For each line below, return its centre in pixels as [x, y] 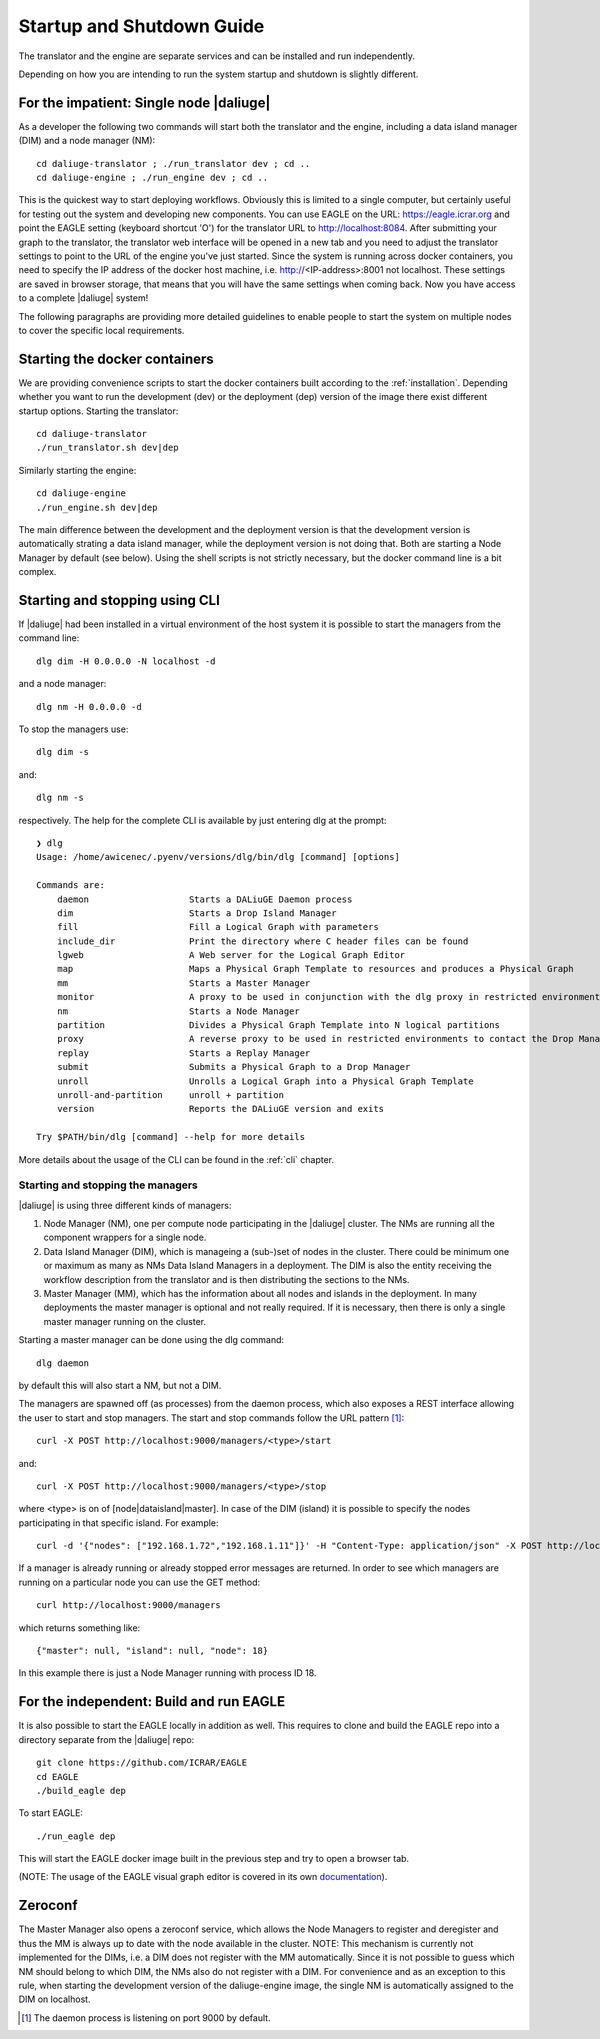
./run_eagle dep [76, 1836]
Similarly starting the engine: [77, 470]
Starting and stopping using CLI [119, 600]
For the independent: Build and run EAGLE [151, 1701]
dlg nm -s [60, 798]
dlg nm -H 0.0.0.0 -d [89, 706]
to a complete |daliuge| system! [83, 298]
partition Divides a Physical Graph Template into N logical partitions [278, 1025]
